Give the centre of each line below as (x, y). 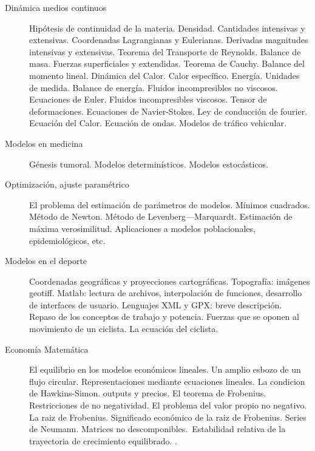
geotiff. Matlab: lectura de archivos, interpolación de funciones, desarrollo (166, 293)
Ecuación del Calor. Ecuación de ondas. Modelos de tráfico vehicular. (158, 123)
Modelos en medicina (44, 143)
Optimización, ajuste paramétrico (67, 184)
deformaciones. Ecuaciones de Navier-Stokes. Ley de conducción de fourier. (168, 111)
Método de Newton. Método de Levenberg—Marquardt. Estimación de (161, 216)
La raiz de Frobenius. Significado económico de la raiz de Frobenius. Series (168, 417)
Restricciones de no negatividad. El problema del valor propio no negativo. (168, 405)
